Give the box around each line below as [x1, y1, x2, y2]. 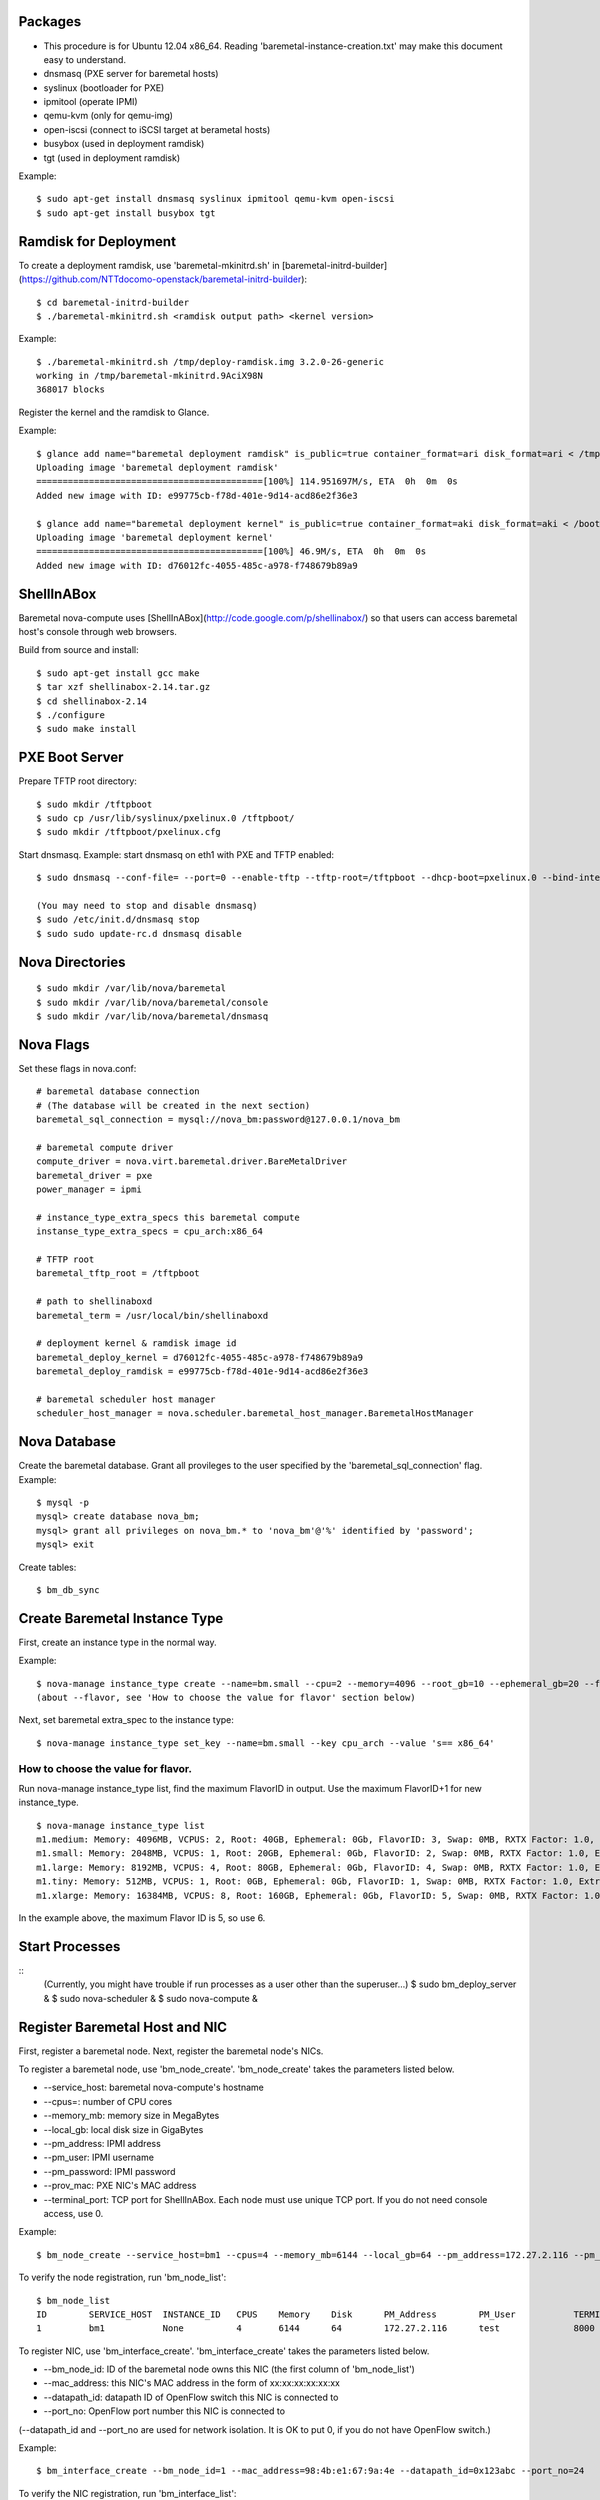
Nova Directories [18, 953, 126, 970]
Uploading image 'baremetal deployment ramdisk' [36, 462, 279, 474]
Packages [18, 13, 82, 30]
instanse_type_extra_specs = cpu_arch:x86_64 [36, 1226, 264, 1237]
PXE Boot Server [18, 749, 124, 766]
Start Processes [18, 1938, 121, 1955]
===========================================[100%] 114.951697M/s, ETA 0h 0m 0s [36, 476, 459, 487]
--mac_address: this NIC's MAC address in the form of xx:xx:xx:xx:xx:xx [43, 2377, 340, 2389]
